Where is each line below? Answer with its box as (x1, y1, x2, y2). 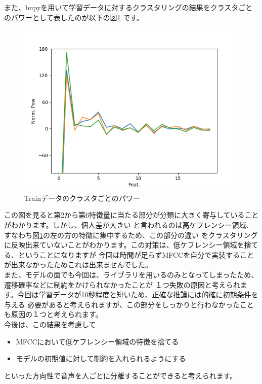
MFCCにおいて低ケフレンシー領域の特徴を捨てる (16, 336, 179, 346)
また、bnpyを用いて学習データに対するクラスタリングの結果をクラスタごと (4, 2, 253, 12)
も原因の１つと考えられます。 (4, 309, 103, 320)
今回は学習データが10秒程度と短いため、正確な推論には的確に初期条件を (17, 289, 258, 300)
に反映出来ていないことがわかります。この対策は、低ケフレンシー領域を (4, 239, 244, 250)
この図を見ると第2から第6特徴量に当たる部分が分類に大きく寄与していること (4, 210, 259, 220)
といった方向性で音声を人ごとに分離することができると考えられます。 (4, 370, 237, 380)
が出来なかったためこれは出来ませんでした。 (4, 259, 152, 270)
